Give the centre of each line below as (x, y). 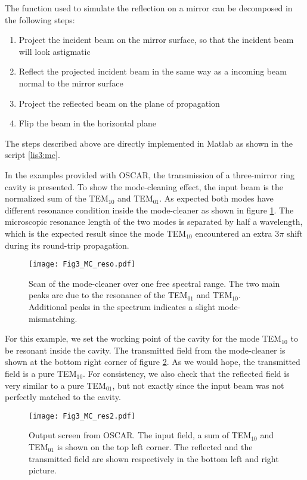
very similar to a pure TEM (55, 385)
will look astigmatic (55, 51)
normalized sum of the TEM (57, 198)
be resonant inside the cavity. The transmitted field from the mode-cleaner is (145, 350)
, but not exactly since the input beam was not (198, 385)
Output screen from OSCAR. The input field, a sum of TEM (140, 435)
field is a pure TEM (41, 373)
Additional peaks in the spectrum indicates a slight (122, 306)
